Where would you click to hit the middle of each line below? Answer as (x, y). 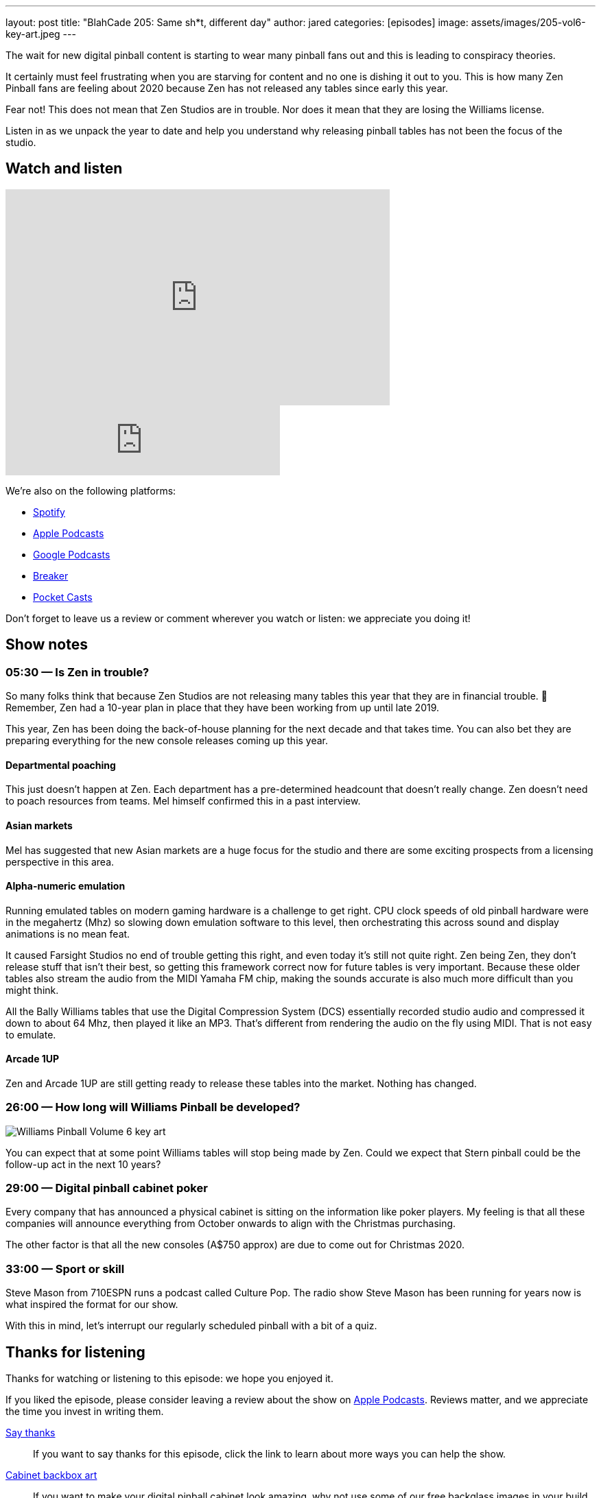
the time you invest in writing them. (85, 1412)
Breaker (51, 575)
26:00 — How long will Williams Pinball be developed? (153, 1107)
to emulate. (31, 1034)
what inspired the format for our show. (92, 1305)
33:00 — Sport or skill (65, 1269)
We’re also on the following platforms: (91, 490)
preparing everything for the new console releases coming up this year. (167, 741)
